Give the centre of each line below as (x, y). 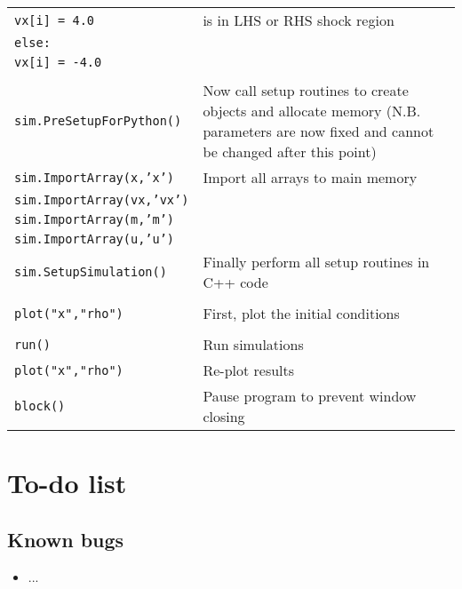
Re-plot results (249, 370)
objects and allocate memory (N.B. (312, 111)
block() (40, 406)
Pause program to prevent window (310, 396)
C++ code (235, 282)
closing (224, 416)
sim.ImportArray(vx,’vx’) (102, 200)
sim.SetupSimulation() (91, 272)
